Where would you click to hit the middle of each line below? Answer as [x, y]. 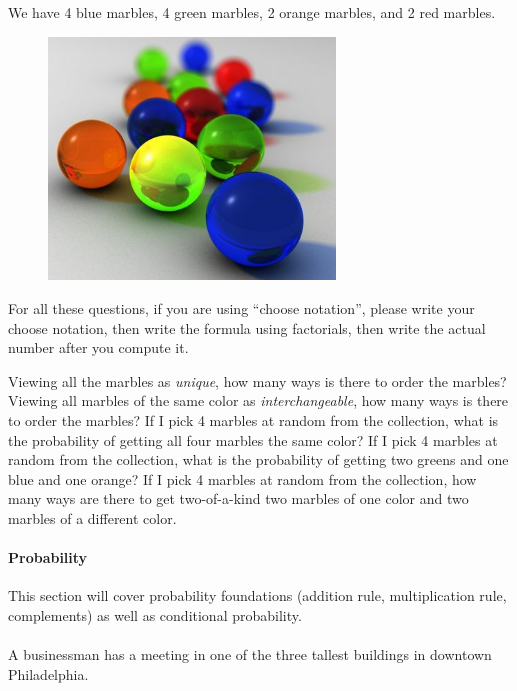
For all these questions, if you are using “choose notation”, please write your [241, 308]
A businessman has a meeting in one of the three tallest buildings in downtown [250, 654]
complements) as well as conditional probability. [155, 614]
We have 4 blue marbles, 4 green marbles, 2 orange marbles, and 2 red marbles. [252, 12]
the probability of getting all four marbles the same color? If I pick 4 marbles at [253, 439]
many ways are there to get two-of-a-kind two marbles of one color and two [238, 498]
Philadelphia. [48, 673]
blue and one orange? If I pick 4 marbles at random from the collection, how [242, 478]
